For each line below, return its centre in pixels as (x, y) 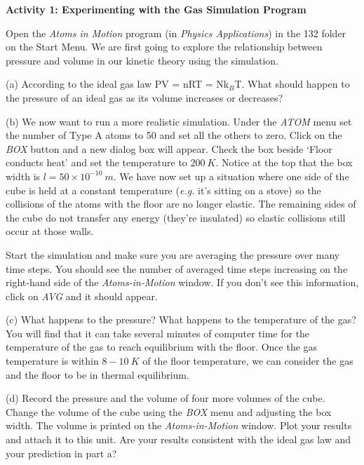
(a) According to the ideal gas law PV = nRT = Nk (117, 84)
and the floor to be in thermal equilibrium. (97, 374)
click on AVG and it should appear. (82, 296)
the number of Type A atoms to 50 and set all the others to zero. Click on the (174, 135)
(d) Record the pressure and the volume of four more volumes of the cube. (166, 398)
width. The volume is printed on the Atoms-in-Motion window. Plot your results (179, 425)
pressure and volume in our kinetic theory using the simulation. (142, 60)
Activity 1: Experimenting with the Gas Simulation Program (156, 9)
